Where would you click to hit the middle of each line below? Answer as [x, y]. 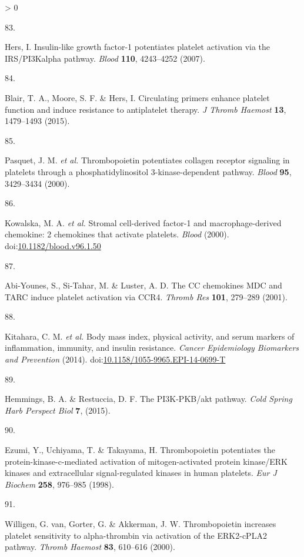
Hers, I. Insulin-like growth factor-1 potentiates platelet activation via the [138, 47]
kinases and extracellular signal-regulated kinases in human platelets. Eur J [141, 473]
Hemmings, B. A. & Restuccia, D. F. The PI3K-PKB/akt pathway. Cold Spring [148, 399]
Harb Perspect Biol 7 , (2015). [58, 410]
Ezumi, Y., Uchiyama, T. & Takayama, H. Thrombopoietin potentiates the [140, 450]
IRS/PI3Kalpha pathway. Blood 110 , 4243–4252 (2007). [105, 58]
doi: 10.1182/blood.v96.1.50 [53, 245]
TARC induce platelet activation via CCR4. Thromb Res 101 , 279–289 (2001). [146, 296]
